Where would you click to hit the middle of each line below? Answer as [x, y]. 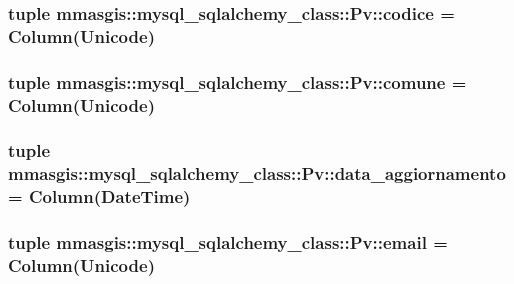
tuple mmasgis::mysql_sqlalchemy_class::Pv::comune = [237, 81]
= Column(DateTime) [99, 196]
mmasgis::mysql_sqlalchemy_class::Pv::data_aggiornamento [257, 173]
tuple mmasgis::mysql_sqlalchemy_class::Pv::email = [228, 242]
